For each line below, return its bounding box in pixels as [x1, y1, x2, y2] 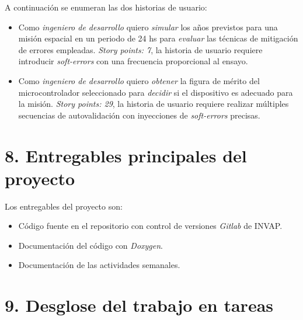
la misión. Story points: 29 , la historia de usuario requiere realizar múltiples [18, 98, 289, 110]
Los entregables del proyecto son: [5, 200, 123, 212]
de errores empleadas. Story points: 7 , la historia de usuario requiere [18, 43, 263, 55]
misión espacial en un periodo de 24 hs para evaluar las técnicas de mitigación [18, 32, 298, 44]
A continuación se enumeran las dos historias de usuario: [5, 1, 207, 13]
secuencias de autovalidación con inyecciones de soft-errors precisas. [18, 109, 260, 121]
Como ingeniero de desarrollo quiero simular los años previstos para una [18, 20, 278, 33]
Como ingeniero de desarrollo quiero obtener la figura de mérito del [18, 74, 260, 86]
